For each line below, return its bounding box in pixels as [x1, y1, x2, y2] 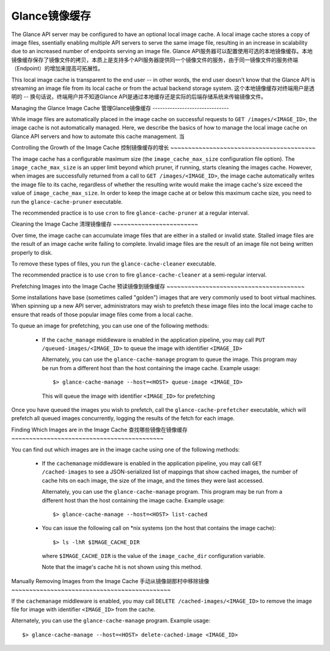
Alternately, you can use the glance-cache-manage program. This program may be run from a [42, 488, 282, 496]
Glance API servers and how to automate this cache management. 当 [11, 132, 185, 140]
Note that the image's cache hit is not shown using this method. [42, 564, 202, 571]
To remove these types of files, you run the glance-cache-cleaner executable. [11, 260, 216, 267]
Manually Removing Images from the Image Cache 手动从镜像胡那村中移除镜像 [11, 577, 210, 584]
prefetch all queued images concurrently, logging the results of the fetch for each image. [11, 415, 235, 422]
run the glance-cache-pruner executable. [11, 198, 123, 205]
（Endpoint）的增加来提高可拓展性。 [11, 65, 104, 72]
